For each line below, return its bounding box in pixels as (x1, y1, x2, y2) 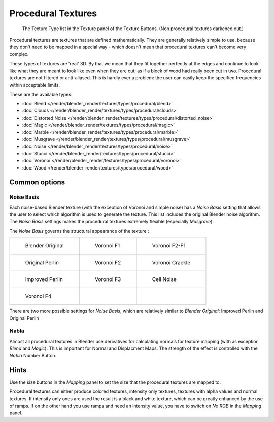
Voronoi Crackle (152, 259, 191, 266)
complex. (9, 51, 29, 57)
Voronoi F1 (94, 242, 120, 249)
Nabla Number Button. (9, 352, 57, 358)
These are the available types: (9, 91, 73, 97)
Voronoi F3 (94, 276, 121, 283)
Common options (9, 178, 65, 187)
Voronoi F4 (25, 293, 52, 300)
